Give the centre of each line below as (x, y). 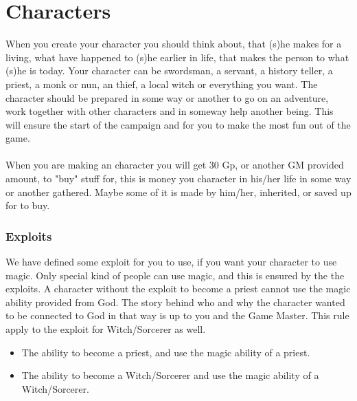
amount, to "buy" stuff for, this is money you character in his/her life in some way (178, 178)
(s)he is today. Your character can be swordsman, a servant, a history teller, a (169, 71)
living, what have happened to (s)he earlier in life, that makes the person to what (177, 57)
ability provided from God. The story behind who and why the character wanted (175, 302)
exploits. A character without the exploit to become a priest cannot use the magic (178, 289)
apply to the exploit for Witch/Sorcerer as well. (106, 329)
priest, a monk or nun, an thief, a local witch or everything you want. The (162, 84)
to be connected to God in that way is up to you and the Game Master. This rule (177, 315)
